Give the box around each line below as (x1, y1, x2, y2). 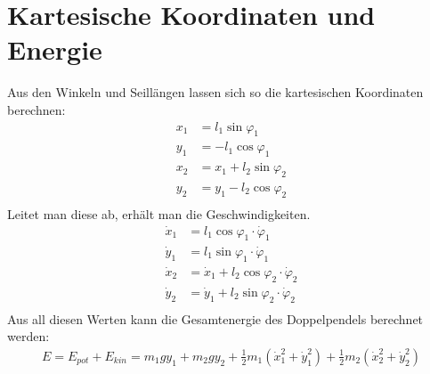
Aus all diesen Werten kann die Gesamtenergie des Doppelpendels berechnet (7, 309, 424, 328)
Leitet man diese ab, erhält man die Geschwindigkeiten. (7, 204, 311, 223)
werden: (7, 327, 50, 346)
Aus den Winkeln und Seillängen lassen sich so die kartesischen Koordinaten (7, 83, 424, 102)
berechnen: (7, 100, 66, 118)
